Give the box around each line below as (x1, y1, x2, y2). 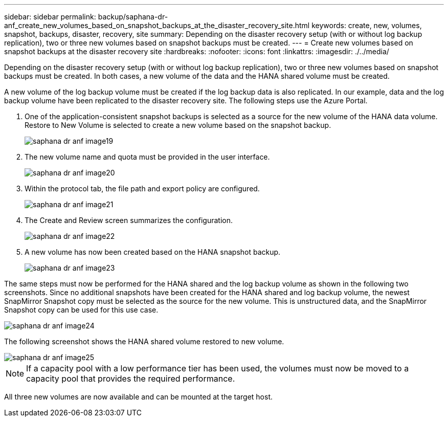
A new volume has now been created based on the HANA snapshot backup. (25, 248, 281, 256)
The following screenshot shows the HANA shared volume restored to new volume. (4, 337, 284, 346)
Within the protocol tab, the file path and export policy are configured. (25, 184, 260, 193)
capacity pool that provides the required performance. (26, 373, 235, 384)
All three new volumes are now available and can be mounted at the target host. (4, 392, 273, 401)
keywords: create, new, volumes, (311, 21, 422, 30)
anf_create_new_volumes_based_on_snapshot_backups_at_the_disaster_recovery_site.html (4, 21, 310, 30)
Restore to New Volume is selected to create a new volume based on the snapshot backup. (25, 121, 331, 129)
